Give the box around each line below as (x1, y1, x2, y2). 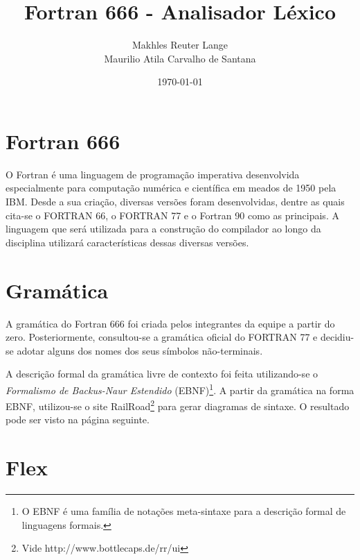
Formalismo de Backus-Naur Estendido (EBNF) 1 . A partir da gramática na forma (6, 380, 354, 397)
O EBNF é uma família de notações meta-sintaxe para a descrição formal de (21, 504, 346, 518)
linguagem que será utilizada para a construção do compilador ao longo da (6, 221, 321, 236)
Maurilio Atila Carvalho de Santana (104, 51, 256, 65)
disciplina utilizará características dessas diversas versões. (6, 235, 249, 249)
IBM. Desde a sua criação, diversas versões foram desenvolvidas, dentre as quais (6, 194, 345, 209)
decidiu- (320, 330, 354, 344)
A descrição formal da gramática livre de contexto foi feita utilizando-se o (6, 366, 318, 381)
